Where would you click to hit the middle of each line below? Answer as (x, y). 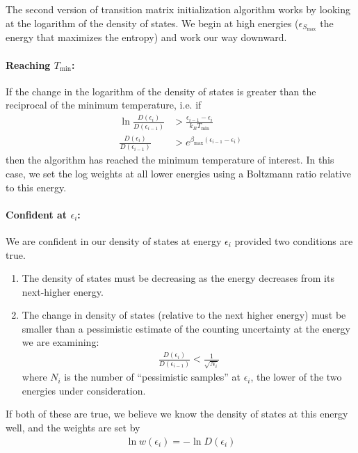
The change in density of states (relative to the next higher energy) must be (184, 315)
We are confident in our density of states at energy (114, 240)
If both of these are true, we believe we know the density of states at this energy (177, 414)
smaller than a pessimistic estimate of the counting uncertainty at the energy (186, 328)
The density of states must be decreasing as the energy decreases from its (178, 278)
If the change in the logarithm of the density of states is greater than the (161, 91)
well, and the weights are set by (73, 427)
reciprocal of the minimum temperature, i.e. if (104, 105)
